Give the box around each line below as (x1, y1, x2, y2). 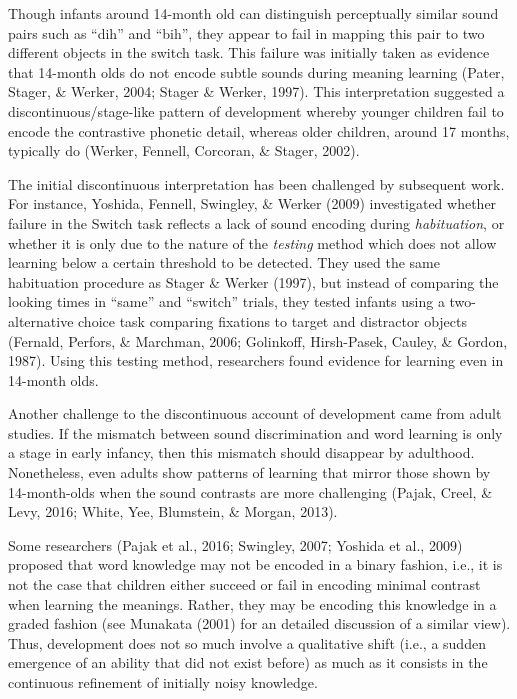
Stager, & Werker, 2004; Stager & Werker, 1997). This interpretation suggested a (8, 81, 505, 102)
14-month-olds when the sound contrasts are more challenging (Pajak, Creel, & (8, 481, 493, 502)
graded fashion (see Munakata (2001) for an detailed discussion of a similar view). (8, 613, 511, 634)
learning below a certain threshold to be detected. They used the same (8, 252, 440, 273)
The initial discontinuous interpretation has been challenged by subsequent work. (8, 173, 505, 194)
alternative (8, 310, 74, 331)
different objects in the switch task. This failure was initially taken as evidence (8, 42, 490, 63)
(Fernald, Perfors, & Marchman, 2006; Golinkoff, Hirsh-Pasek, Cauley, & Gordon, (8, 330, 508, 351)
